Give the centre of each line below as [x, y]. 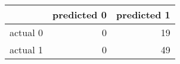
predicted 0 [80, 15]
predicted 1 [143, 15]
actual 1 [27, 49]
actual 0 [27, 32]
